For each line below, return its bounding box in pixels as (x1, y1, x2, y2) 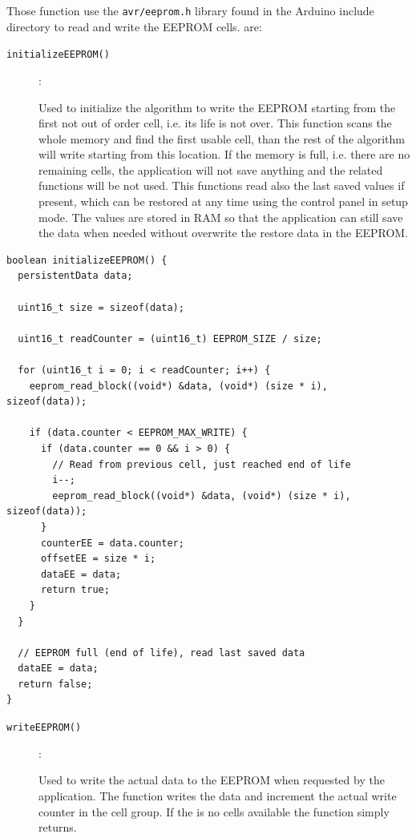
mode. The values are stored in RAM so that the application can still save (38, 208, 403, 225)
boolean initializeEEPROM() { (6, 254, 168, 266)
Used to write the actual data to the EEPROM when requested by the (38, 772, 385, 788)
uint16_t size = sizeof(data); (18, 301, 184, 313)
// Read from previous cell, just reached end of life (52, 458, 351, 470)
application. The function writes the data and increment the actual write (38, 787, 397, 804)
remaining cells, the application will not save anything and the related (38, 161, 383, 178)
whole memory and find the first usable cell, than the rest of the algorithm (38, 130, 405, 147)
